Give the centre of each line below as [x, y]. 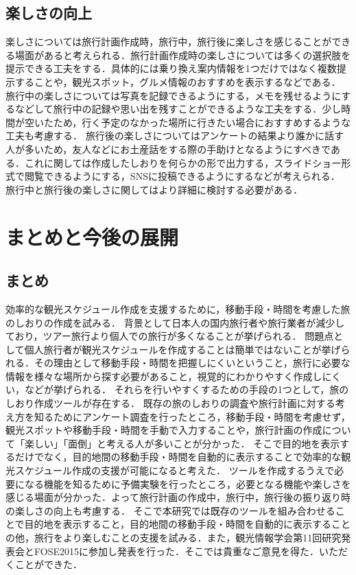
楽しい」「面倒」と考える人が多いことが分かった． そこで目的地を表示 [182, 443]
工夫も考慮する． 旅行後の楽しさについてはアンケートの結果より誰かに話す [175, 136]
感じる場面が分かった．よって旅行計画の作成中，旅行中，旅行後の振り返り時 [178, 497]
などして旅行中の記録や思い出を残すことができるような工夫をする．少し [178, 109]
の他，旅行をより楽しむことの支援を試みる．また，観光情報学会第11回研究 [174, 537]
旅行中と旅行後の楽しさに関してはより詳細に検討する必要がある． [154, 189]
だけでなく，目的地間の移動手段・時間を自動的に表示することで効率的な [178, 457]
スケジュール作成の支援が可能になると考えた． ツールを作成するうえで [175, 470]
